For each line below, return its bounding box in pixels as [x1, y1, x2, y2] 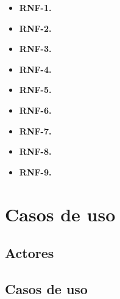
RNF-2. [19, 21, 52, 34]
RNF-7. [19, 124, 52, 137]
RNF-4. [19, 62, 52, 75]
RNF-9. [19, 165, 52, 178]
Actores [5, 243, 54, 262]
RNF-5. [19, 83, 52, 96]
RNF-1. [19, 1, 52, 13]
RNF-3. [19, 42, 52, 55]
